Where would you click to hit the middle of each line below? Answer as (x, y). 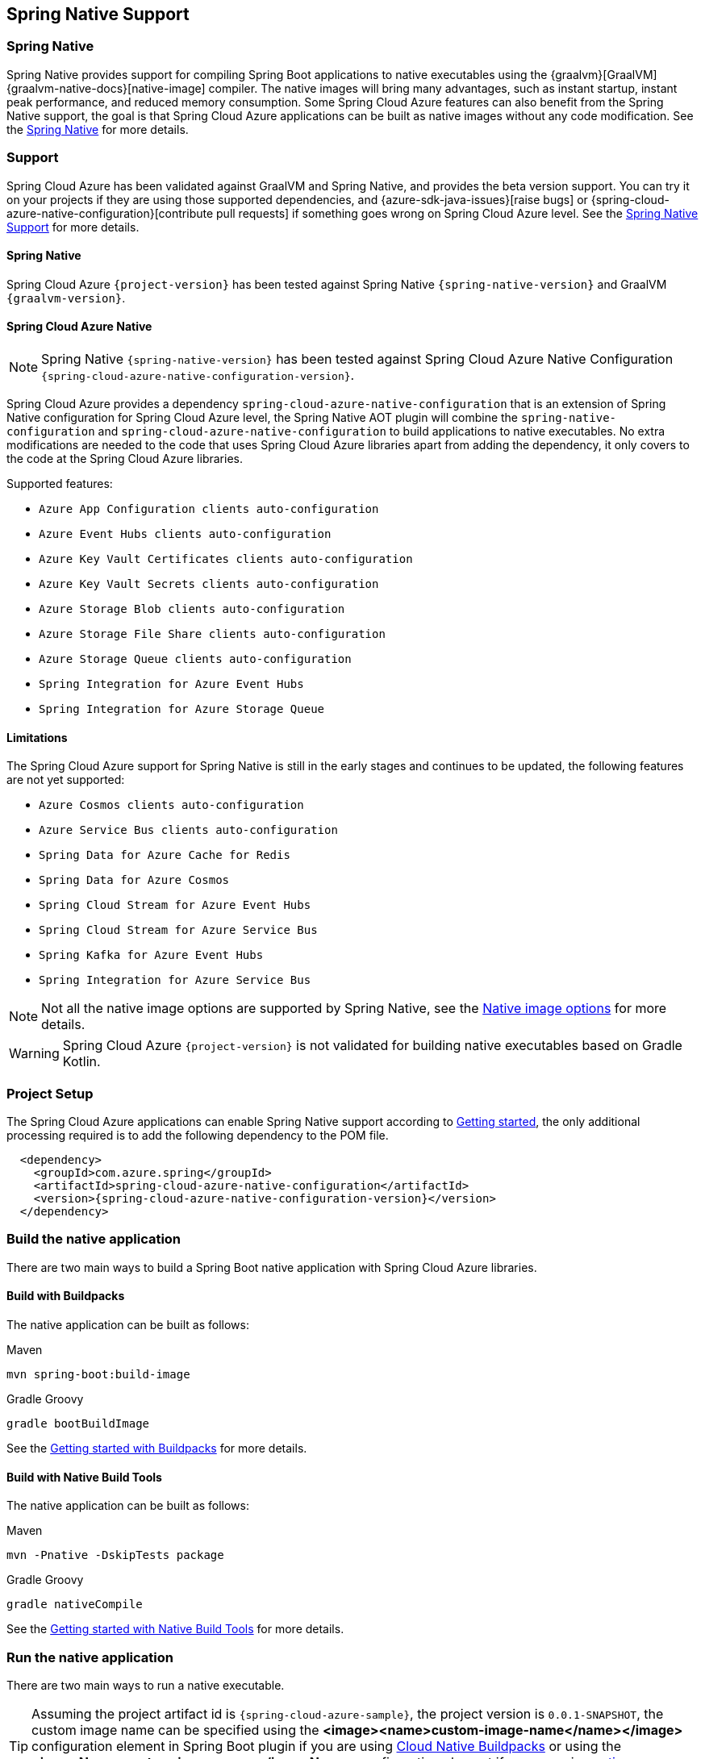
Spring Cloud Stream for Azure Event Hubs (175, 905)
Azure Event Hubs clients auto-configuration (185, 534)
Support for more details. (73, 227)
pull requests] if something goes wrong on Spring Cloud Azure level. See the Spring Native (457, 213)
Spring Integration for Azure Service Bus (175, 980)
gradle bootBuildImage (78, 1423)
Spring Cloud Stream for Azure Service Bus (178, 930)
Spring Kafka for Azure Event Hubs (151, 955)
